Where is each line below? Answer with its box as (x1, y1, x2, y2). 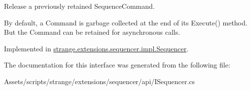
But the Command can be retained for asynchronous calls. (4, 27, 180, 37)
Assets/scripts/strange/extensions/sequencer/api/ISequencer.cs (4, 76, 195, 86)
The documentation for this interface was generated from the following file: (4, 60, 230, 70)
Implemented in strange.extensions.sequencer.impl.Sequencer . (4, 43, 189, 53)
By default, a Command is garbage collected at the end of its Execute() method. (4, 17, 248, 27)
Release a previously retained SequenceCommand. (4, 1, 155, 11)
